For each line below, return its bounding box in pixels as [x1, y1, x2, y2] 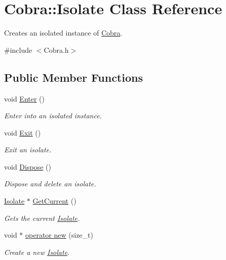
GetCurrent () [32, 196, 77, 206]
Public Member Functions [4, 69, 143, 85]
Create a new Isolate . [4, 246, 70, 257]
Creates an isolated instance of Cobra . [4, 27, 123, 38]
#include [4, 44, 32, 55]
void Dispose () [4, 161, 51, 172]
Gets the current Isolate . [4, 212, 80, 223]
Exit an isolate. [4, 144, 52, 155]
